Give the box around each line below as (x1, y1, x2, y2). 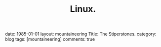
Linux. (70, 3, 96, 15)
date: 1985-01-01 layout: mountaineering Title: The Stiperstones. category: (5, 31, 157, 37)
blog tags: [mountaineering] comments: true (5, 36, 95, 42)
